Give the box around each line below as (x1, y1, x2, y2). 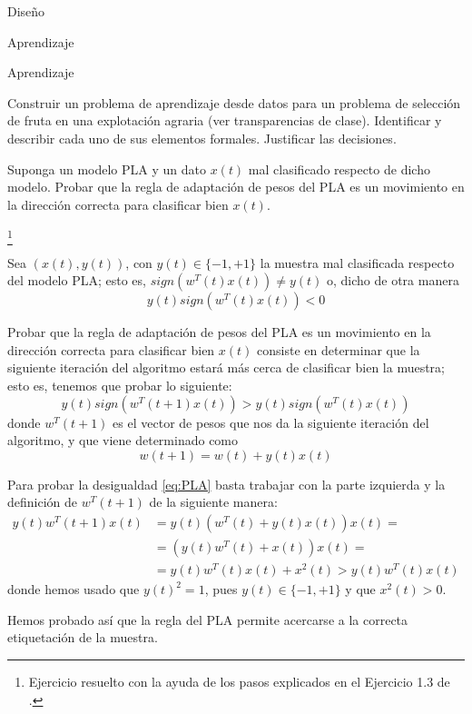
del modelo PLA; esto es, (7, 271, 146, 290)
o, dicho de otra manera (326, 271, 459, 290)
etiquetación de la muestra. (7, 628, 158, 647)
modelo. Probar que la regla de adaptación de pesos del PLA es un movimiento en (7, 177, 465, 196)
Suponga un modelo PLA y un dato (7, 159, 206, 178)
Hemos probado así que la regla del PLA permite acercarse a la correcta (7, 610, 408, 629)
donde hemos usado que (7, 580, 140, 599)
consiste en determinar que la (257, 340, 420, 359)
